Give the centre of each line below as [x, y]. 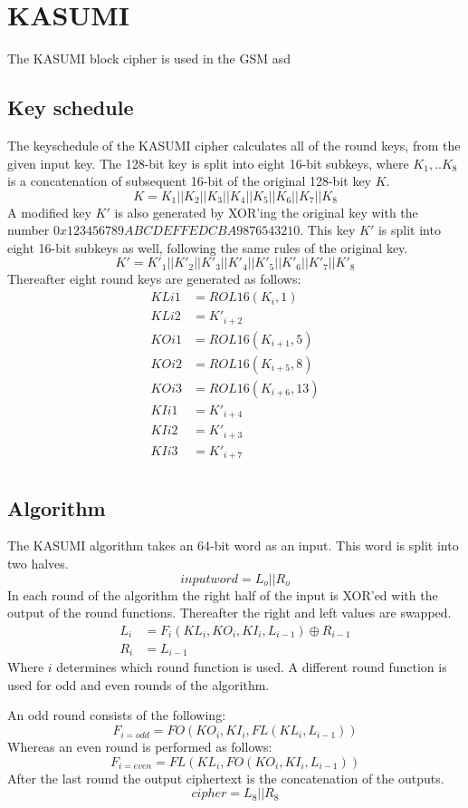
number [29, 230]
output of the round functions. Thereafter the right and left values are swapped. [229, 613]
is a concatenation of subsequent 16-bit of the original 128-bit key [189, 181]
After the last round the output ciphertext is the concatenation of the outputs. [226, 778]
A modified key [49, 212]
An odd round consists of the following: [117, 715]
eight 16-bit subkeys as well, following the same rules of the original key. [208, 247]
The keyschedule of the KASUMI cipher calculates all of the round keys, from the [234, 145]
